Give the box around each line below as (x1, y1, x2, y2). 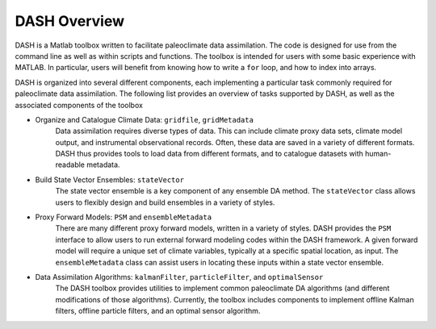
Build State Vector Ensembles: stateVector (35, 174, 185, 185)
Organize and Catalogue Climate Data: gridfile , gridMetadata (35, 115, 254, 124)
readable (55, 160, 85, 169)
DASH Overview (15, 12, 125, 30)
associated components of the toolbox (15, 100, 143, 110)
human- (364, 149, 392, 159)
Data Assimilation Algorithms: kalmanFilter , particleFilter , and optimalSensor (35, 272, 324, 281)
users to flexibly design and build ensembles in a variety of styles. (55, 198, 275, 207)
